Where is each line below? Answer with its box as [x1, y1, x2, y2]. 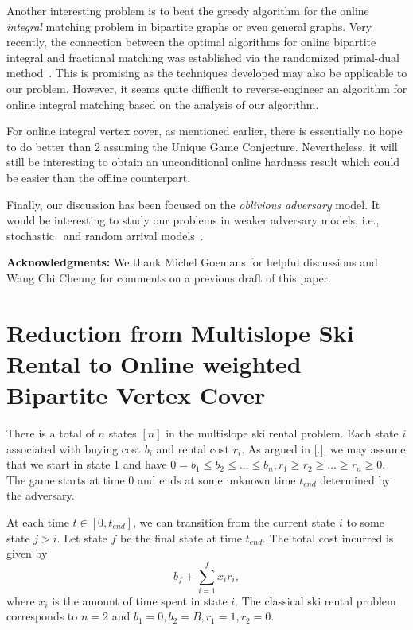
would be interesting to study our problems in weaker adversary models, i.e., [6, 212, 380, 228]
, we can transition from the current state [133, 513, 336, 530]
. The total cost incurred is [263, 529, 394, 546]
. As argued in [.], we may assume [241, 440, 406, 457]
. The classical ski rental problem [235, 592, 396, 609]
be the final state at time [120, 529, 242, 546]
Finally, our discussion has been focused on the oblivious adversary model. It [6, 196, 380, 212]
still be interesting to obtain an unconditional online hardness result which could [6, 154, 400, 170]
